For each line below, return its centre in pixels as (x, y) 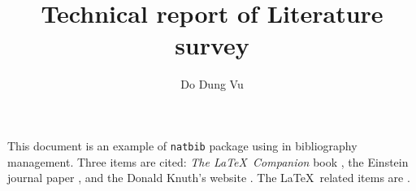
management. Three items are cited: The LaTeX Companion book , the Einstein (208, 161)
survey (212, 45)
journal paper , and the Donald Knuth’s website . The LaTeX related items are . (209, 178)
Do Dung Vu (212, 84)
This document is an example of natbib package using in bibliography (182, 145)
